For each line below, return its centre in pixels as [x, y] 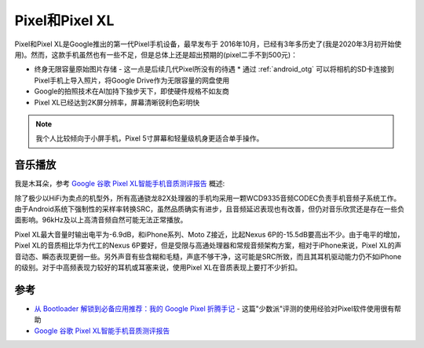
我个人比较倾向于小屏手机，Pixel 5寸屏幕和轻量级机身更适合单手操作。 [150, 138]
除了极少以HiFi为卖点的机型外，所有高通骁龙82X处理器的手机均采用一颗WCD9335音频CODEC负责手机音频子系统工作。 [208, 198]
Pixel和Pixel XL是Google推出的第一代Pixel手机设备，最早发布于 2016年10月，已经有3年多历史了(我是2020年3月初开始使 [208, 44]
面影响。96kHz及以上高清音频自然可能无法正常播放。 [101, 220]
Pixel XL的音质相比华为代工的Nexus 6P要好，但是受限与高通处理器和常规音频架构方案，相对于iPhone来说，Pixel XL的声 [208, 245]
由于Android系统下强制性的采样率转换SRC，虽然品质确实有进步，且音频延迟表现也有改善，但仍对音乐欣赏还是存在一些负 [210, 209]
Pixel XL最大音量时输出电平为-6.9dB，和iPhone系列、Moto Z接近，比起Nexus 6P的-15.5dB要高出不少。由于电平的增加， [209, 234]
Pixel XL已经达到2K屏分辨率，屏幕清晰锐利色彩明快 [117, 102]
